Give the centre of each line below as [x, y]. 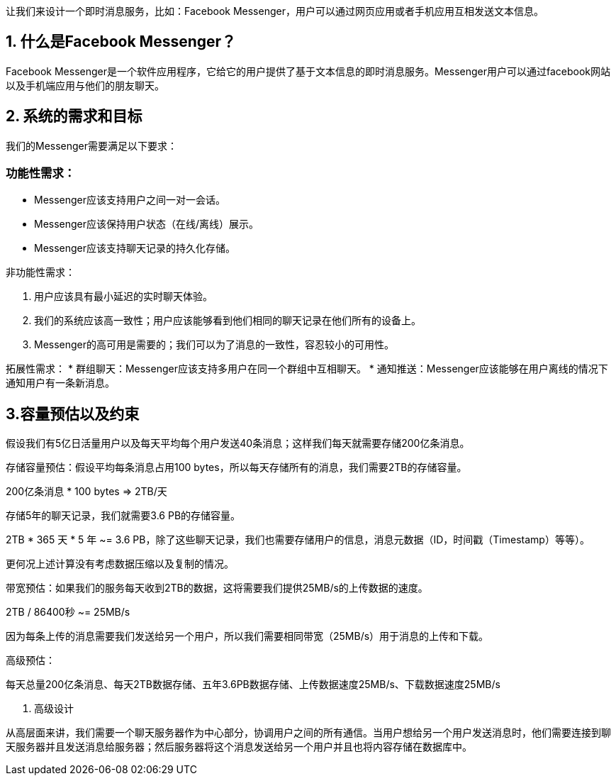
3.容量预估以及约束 [73, 414]
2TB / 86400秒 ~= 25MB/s [68, 612]
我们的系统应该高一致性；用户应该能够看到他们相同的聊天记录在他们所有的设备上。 [228, 321]
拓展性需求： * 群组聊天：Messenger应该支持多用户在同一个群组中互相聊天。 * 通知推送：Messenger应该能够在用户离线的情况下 [307, 369]
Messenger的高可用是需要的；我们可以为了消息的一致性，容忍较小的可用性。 [214, 345]
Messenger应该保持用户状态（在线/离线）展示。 [147, 224]
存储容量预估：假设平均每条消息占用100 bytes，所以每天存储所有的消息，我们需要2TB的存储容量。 [236, 467]
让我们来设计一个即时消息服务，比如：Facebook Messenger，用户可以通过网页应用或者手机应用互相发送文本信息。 [275, 11]
